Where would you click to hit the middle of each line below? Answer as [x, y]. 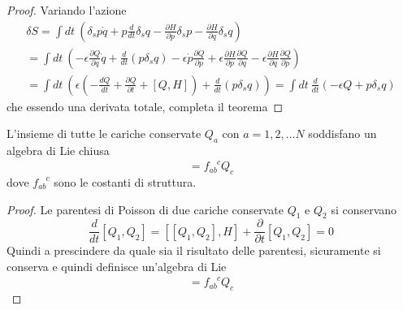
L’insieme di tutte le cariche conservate [104, 133]
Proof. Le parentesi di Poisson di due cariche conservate [145, 209]
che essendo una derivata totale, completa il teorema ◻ [145, 106]
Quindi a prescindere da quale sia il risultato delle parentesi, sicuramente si [194, 250]
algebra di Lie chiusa [58, 151]
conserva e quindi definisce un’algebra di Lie [117, 267]
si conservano [364, 209]
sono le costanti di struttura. [125, 181]
